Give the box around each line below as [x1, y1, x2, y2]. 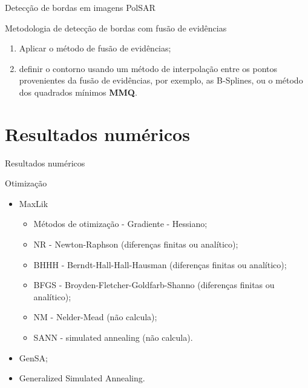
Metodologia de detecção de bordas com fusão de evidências [5, 21, 227, 34]
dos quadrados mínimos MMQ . [19, 85, 137, 98]
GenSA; [19, 351, 48, 364]
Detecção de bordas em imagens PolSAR [5, 1, 156, 13]
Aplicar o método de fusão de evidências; [19, 42, 171, 54]
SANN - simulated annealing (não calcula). [33, 331, 193, 344]
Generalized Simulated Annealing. [19, 372, 145, 384]
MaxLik [19, 197, 48, 209]
